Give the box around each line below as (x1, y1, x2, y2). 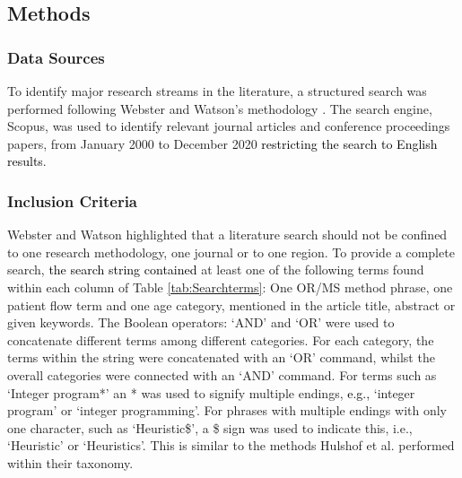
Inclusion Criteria (7, 189, 138, 212)
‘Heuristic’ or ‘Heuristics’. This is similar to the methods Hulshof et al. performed (7, 436, 455, 455)
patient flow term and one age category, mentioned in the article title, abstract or (7, 295, 456, 314)
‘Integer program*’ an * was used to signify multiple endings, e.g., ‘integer (7, 383, 415, 402)
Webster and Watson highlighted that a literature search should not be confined (7, 225, 448, 244)
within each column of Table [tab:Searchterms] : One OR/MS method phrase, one (7, 277, 453, 296)
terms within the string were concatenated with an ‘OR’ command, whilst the (7, 348, 435, 367)
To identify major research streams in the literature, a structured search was (7, 82, 427, 100)
